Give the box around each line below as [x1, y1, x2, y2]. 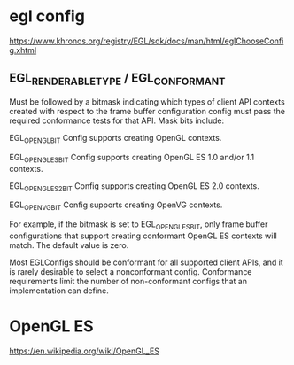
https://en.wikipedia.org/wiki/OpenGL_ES [9, 346, 159, 356]
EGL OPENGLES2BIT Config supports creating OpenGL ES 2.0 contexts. [9, 180, 259, 193]
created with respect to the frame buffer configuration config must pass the [9, 105, 286, 116]
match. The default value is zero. [9, 239, 129, 250]
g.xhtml [9, 44, 37, 55]
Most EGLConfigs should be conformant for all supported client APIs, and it [9, 257, 283, 268]
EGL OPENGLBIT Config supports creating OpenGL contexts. [9, 132, 222, 145]
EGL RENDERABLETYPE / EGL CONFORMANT [9, 71, 226, 88]
